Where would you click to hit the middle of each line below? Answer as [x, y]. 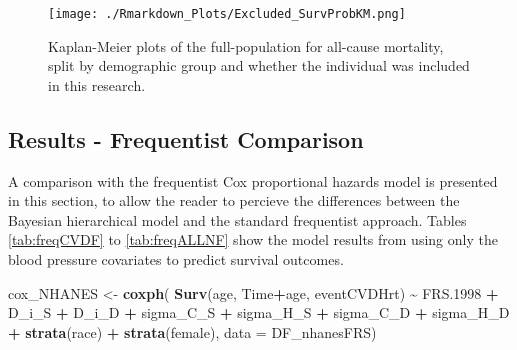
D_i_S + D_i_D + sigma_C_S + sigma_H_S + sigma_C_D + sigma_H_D [259, 312]
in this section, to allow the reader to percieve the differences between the [234, 200]
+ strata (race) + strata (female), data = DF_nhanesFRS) [192, 331]
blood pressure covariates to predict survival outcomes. [176, 259]
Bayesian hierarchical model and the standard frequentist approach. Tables [237, 219]
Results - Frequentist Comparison [186, 138]
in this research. [97, 84]
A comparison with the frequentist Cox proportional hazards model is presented [253, 180]
